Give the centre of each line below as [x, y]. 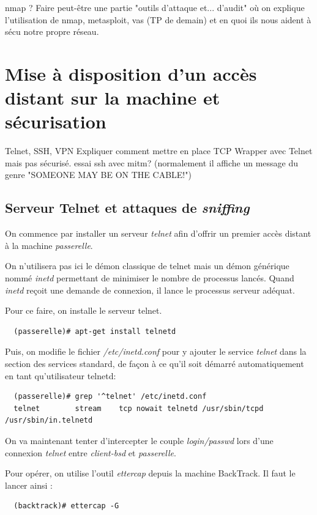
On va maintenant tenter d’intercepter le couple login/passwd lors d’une [139, 440]
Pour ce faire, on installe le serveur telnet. [84, 310]
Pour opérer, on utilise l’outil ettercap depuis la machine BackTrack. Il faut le [150, 473]
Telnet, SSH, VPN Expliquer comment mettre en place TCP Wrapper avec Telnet [159, 151]
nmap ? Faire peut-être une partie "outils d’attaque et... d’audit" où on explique [155, 7]
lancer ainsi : [29, 485]
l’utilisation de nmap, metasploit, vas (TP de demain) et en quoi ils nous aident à [158, 19]
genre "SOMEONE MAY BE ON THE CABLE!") [98, 175]
